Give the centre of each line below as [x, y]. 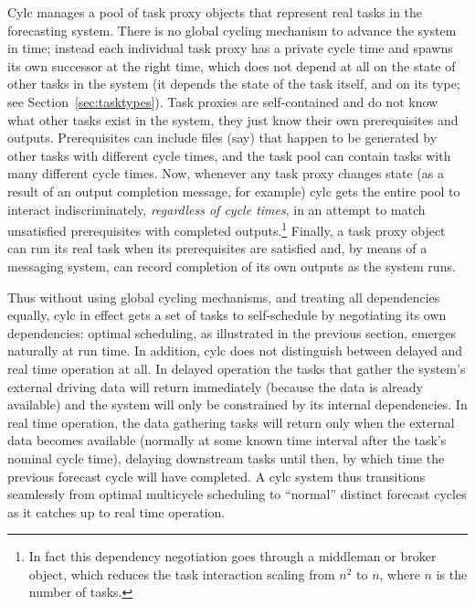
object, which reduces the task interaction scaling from [182, 574]
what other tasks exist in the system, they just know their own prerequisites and [233, 119]
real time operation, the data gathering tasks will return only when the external [231, 422]
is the [452, 574]
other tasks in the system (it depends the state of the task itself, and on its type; [234, 84]
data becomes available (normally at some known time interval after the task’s [227, 440]
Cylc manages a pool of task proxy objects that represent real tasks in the [215, 12]
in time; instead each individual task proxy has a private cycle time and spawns [230, 48]
